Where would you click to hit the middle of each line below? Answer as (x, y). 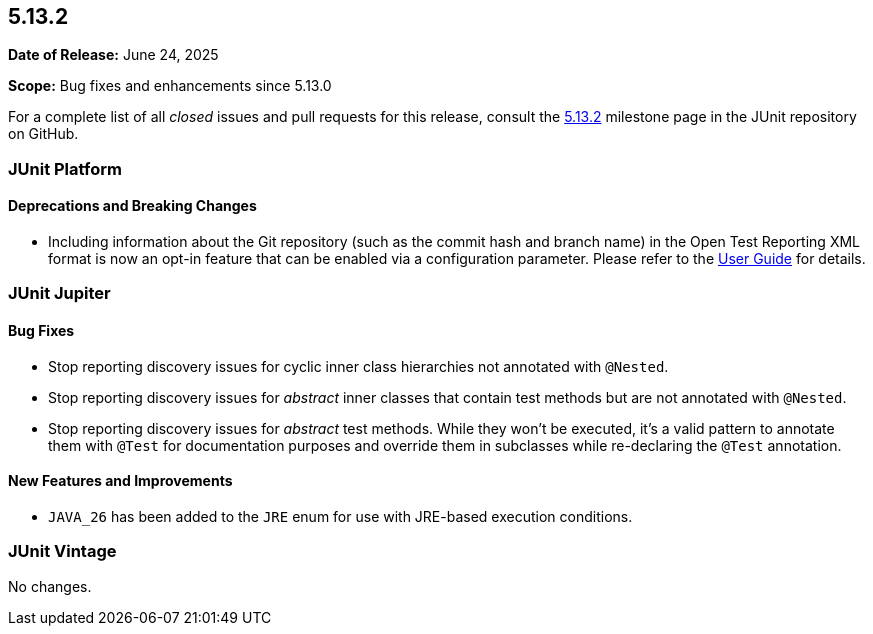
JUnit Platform (65, 168)
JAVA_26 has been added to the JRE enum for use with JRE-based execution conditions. (340, 516)
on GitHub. (43, 134)
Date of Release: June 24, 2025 (113, 55)
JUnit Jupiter (59, 293)
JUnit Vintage (62, 551)
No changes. (50, 586)
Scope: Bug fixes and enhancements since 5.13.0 (170, 86)
